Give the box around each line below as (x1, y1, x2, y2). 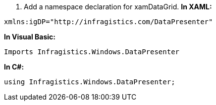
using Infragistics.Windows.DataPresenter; (4, 78, 175, 86)
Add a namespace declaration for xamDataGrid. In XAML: (24, 2, 212, 11)
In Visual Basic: (4, 33, 55, 41)
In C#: (4, 63, 24, 71)
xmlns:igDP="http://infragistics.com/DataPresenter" (4, 18, 213, 26)
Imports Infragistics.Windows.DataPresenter (4, 48, 180, 56)
